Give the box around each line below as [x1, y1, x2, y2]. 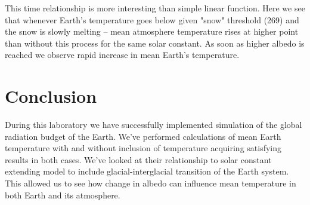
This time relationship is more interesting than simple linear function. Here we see [5, 2, 305, 14]
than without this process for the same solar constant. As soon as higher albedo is [5, 36, 305, 49]
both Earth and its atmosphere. [5, 188, 120, 201]
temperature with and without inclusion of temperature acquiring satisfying [5, 142, 282, 154]
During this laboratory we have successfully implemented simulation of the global [5, 118, 302, 131]
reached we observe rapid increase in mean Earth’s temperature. [5, 48, 240, 61]
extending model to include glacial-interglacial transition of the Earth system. [5, 165, 289, 178]
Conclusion [5, 84, 97, 108]
